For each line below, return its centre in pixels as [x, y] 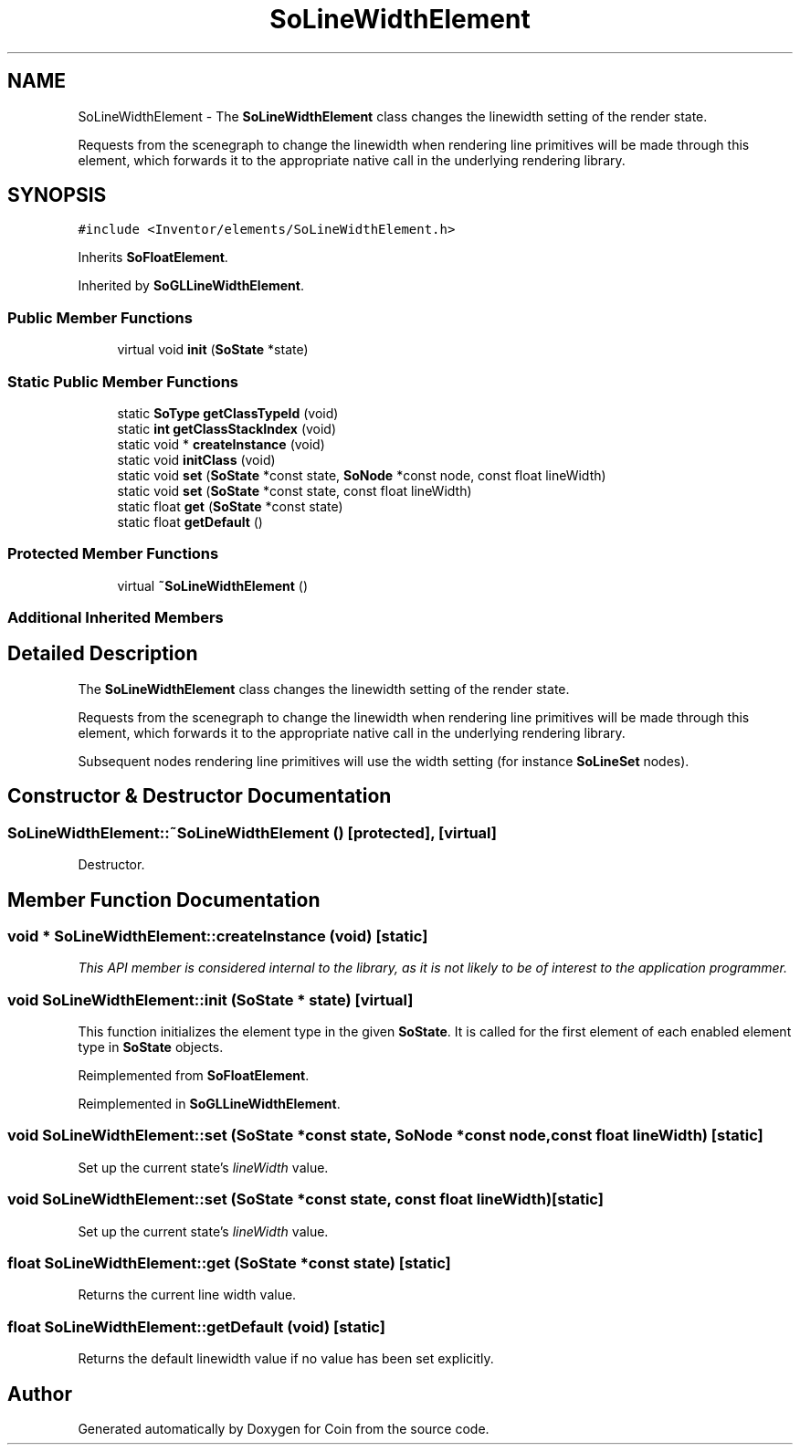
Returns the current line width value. [187, 1295]
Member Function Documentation [164, 900]
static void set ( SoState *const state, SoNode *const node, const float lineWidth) [362, 475]
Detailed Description [103, 654]
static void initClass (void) [196, 459]
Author [40, 1394]
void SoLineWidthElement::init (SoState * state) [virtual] [211, 1000]
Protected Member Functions [113, 554]
